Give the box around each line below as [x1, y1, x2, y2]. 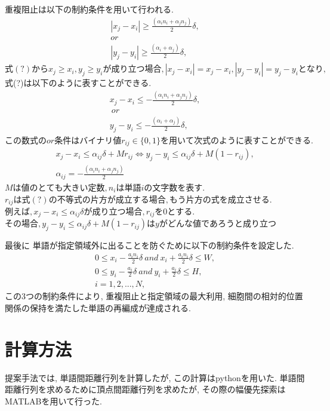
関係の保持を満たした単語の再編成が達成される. [5, 302, 191, 314]
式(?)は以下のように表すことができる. [5, 76, 152, 89]
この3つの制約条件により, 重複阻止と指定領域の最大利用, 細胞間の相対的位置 [5, 290, 303, 302]
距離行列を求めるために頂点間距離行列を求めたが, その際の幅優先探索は [5, 383, 286, 395]
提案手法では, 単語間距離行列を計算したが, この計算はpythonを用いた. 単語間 [5, 371, 305, 384]
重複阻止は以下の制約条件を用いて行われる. [5, 3, 174, 15]
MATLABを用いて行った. [5, 394, 102, 407]
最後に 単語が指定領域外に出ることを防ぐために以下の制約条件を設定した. [5, 239, 294, 251]
